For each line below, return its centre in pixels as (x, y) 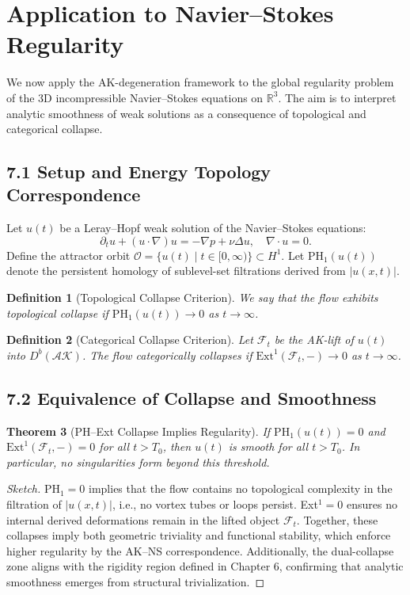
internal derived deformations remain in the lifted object (143, 519)
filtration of (34, 504)
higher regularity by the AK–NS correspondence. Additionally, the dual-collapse (200, 550)
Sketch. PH (33, 488)
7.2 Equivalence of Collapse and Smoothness (192, 397)
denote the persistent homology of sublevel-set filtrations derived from (176, 271)
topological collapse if (57, 313)
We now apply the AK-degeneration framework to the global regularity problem (200, 82)
